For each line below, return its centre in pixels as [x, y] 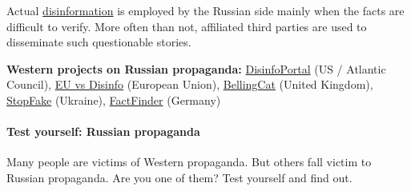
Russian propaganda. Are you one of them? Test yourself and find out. [179, 177]
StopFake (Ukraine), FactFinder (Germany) [114, 99]
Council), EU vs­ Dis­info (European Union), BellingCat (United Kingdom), [190, 84]
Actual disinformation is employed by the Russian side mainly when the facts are [205, 10]
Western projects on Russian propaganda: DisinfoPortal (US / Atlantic [196, 68]
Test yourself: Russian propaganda [103, 131]
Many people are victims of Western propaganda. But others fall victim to [189, 162]
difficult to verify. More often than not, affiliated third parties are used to [187, 26]
